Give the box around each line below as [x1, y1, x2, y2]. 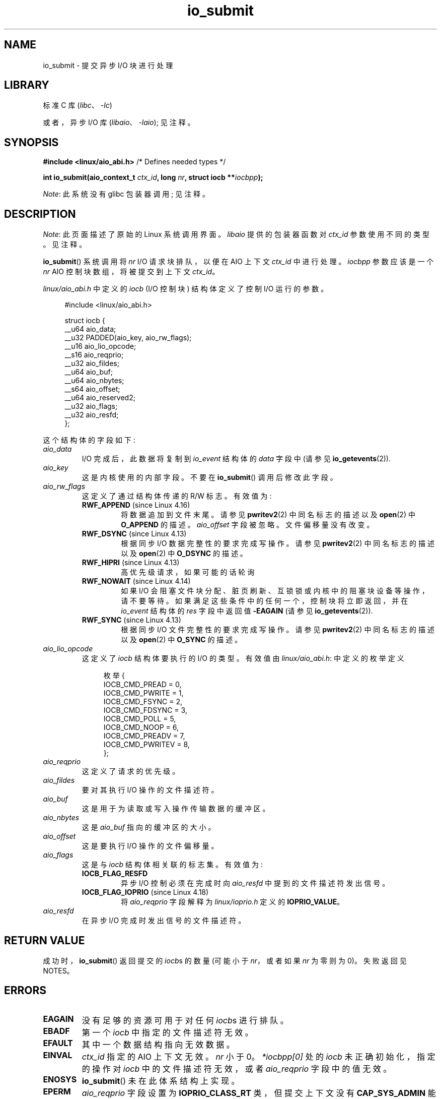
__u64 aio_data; [64, 325, 116, 334]
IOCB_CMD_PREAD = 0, [103, 680, 182, 689]
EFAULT [43, 1037, 73, 1048]
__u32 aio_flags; [64, 402, 118, 411]
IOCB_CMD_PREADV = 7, [103, 731, 185, 741]
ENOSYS [43, 1074, 77, 1084]
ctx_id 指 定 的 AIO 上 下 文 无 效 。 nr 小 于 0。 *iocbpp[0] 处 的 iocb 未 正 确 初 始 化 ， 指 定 [82, 1051, 435, 1062]
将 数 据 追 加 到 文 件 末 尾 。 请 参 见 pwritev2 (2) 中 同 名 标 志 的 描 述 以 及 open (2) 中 [121, 510, 415, 519]
